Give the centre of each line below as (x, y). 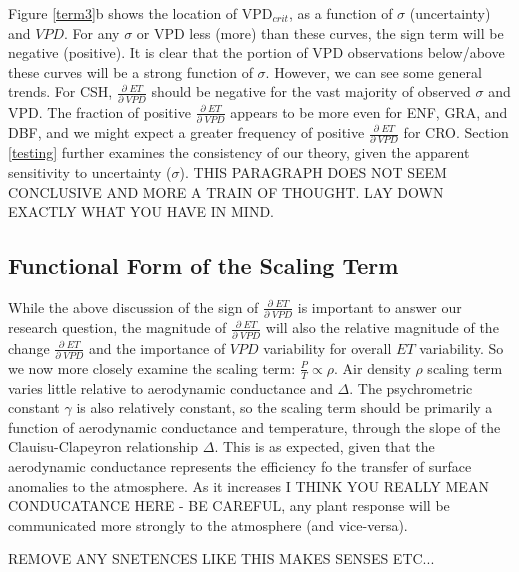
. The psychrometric (411, 387)
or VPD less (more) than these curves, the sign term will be (320, 32)
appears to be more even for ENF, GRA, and (369, 111)
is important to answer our (379, 306)
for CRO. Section (456, 132)
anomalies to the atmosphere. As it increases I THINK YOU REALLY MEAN (248, 485)
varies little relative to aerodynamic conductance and (170, 387)
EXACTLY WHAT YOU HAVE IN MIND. (141, 211)
